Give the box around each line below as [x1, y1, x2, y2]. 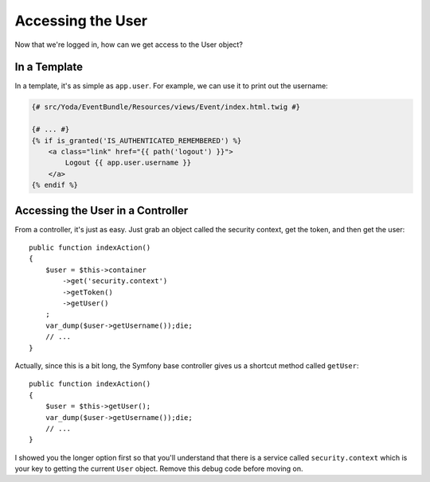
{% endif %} [31, 181, 79, 190]
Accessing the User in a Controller [14, 204, 189, 217]
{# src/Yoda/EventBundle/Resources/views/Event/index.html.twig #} [31, 103, 301, 111]
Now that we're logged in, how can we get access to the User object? [14, 40, 243, 49]
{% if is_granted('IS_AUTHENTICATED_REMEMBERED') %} [31, 136, 242, 145]
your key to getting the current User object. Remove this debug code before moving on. [14, 464, 303, 473]
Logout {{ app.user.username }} [64, 158, 191, 167]
